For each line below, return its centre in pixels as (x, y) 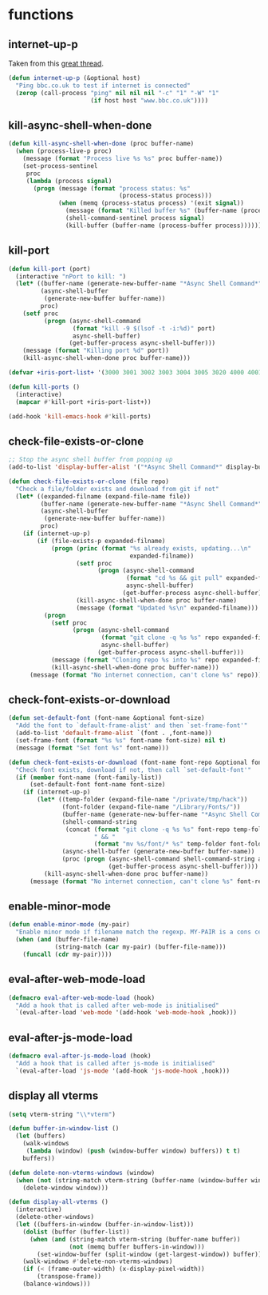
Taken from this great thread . (56, 63)
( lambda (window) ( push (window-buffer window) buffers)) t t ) (133, 1151)
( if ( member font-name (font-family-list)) (89, 777)
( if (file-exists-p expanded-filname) (101, 541)
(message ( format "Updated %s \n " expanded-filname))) (167, 608)
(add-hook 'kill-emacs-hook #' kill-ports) (80, 416)
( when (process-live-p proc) (64, 151)
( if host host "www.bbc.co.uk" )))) (150, 100)
